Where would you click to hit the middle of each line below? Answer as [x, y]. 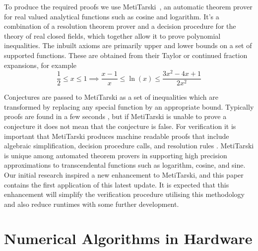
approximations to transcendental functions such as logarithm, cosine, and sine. [125, 165]
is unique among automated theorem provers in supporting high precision [116, 155]
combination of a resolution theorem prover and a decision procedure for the [120, 26]
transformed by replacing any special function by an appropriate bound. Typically [129, 106]
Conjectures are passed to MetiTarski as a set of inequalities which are [111, 97]
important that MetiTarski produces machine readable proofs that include [117, 136]
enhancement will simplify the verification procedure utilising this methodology [124, 194]
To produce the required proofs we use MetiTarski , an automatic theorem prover [128, 6]
